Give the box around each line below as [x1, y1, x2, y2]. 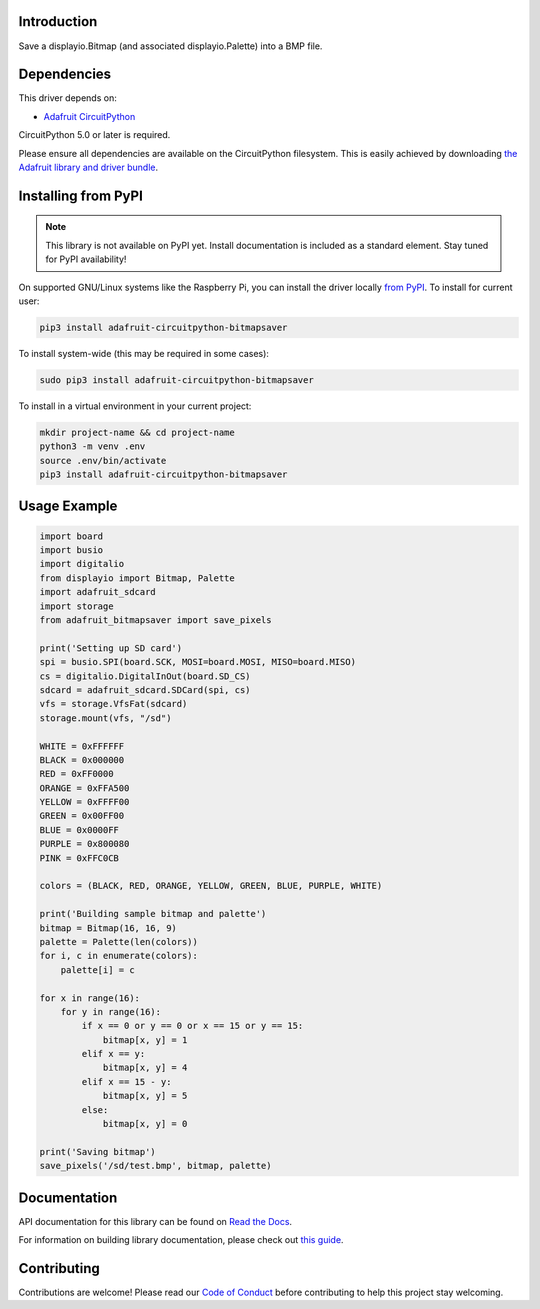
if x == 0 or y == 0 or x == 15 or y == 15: [81, 1020, 304, 1032]
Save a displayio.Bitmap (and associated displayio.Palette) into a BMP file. [18, 40, 323, 52]
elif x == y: [81, 1048, 146, 1060]
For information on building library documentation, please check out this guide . [18, 1234, 344, 1246]
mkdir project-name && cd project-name [39, 426, 235, 438]
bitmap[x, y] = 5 [102, 1090, 188, 1102]
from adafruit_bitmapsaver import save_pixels [39, 614, 272, 625]
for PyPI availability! [45, 253, 127, 265]
